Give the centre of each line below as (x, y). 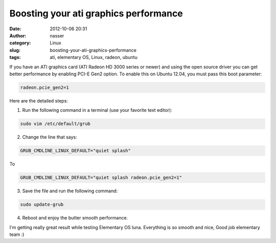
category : (20, 43)
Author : (18, 35)
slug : (15, 50)
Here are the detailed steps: (39, 100)
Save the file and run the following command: (70, 191)
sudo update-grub (42, 205)
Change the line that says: (50, 137)
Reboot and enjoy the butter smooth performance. (75, 218)
